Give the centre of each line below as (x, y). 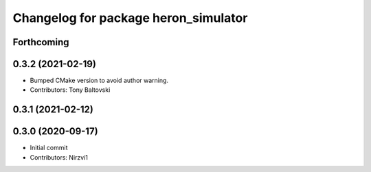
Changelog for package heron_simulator (130, 18)
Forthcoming (41, 42)
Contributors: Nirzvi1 (59, 157)
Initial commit (49, 148)
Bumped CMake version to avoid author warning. (99, 81)
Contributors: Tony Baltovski (70, 90)
